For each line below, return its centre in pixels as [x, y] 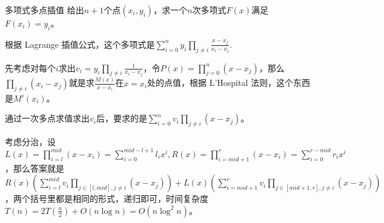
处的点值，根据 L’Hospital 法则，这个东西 [228, 82]
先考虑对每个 [30, 67]
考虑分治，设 [30, 141]
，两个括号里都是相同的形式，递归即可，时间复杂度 [107, 199]
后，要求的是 [121, 118]
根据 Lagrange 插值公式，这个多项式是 [80, 44]
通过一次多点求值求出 [47, 118]
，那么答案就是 [35, 168]
